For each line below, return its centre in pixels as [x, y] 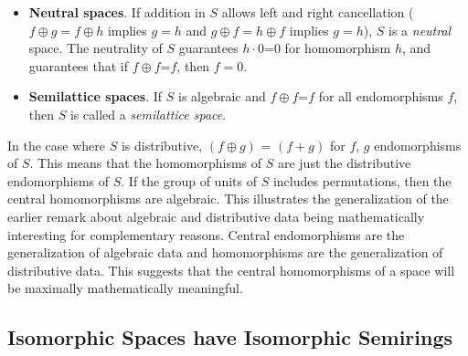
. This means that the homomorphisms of [146, 163]
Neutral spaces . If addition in [117, 12]
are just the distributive [344, 163]
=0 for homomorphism [328, 48]
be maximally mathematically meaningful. [125, 288]
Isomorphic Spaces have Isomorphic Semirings [230, 337]
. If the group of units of [189, 180]
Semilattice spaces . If [96, 96]
